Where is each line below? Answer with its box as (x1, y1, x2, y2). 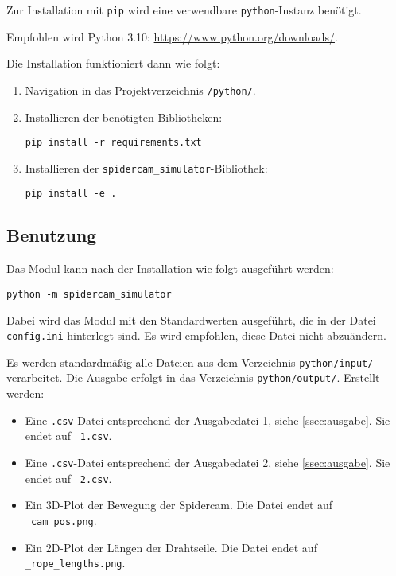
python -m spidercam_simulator (6, 288, 172, 300)
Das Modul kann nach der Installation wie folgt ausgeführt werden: (6, 260, 334, 277)
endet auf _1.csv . (25, 427, 112, 444)
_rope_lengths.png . (25, 555, 126, 571)
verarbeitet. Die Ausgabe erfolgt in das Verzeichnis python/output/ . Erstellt (6, 369, 380, 386)
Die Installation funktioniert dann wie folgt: (6, 55, 220, 72)
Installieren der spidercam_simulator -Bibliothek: (25, 159, 268, 176)
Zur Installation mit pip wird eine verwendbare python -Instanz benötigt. (6, 2, 362, 18)
